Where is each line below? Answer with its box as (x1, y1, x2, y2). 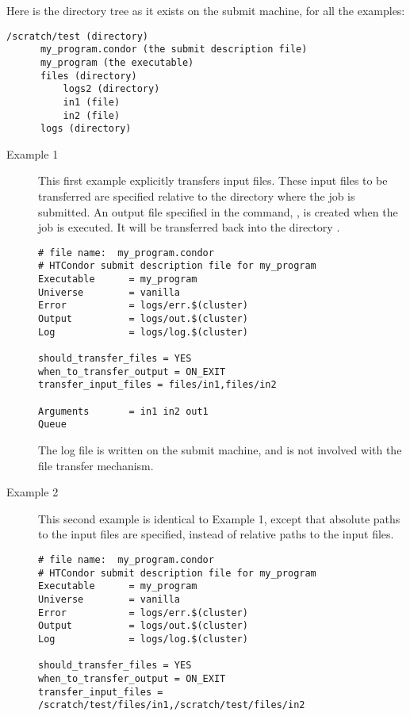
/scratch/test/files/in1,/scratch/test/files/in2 (38, 699, 305, 711)
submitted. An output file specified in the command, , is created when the (38, 203, 398, 220)
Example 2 (6, 484, 59, 500)
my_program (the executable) (40, 56, 194, 68)
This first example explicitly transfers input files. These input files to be (38, 172, 388, 189)
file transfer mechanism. (38, 457, 154, 473)
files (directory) (40, 70, 137, 82)
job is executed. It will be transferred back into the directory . (38, 219, 340, 235)
